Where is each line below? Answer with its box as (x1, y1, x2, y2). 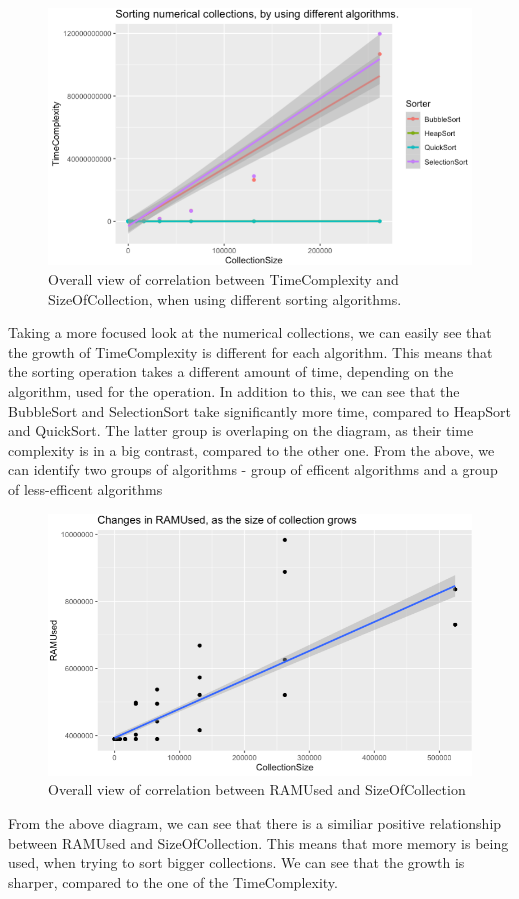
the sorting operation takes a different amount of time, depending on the (8, 361, 454, 382)
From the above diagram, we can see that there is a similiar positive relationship (8, 812, 502, 833)
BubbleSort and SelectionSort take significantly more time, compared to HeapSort (8, 400, 511, 421)
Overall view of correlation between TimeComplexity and (48, 269, 399, 290)
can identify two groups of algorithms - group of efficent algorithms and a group (8, 459, 498, 480)
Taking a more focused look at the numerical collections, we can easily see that (8, 322, 492, 343)
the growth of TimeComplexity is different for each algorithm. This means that (8, 341, 493, 362)
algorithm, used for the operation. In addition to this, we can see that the (8, 380, 460, 401)
